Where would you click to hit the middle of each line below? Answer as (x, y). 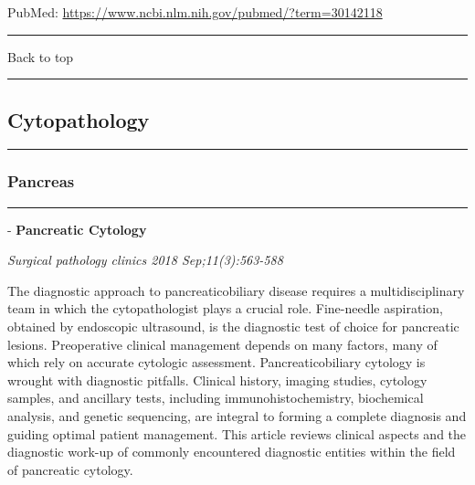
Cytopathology (79, 119)
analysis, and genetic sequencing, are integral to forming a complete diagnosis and (237, 415)
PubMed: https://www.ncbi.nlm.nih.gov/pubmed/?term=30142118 (195, 12)
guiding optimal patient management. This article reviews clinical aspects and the (237, 433)
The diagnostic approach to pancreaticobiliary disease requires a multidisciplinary (236, 290)
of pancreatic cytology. (70, 469)
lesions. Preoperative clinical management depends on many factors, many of (222, 344)
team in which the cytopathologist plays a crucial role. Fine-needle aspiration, (225, 308)
